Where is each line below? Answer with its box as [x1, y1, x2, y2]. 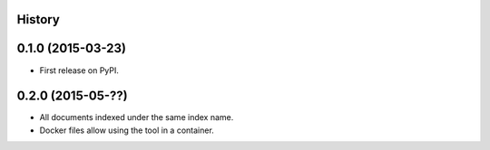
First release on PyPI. [39, 64, 120, 76]
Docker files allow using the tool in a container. [39, 125, 215, 136]
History [16, 12, 61, 27]
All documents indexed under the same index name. [39, 112, 234, 123]
